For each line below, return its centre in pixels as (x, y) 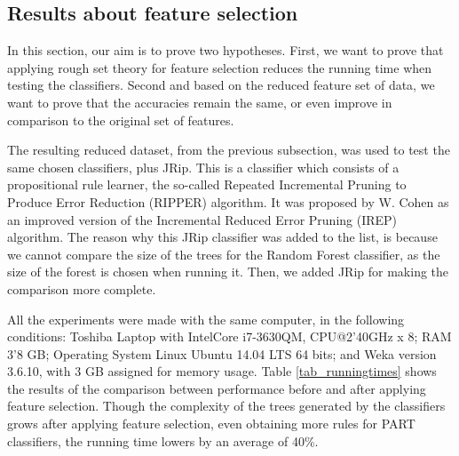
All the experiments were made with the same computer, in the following (206, 319)
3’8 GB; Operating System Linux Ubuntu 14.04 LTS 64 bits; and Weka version (222, 353)
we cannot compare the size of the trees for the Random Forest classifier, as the (224, 254)
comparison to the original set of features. (121, 120)
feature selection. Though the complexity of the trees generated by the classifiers (226, 406)
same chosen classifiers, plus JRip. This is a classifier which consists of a (203, 167)
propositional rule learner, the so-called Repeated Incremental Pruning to (207, 184)
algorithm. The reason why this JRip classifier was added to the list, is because (222, 237)
